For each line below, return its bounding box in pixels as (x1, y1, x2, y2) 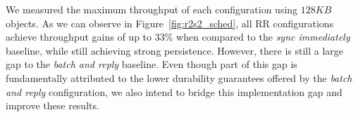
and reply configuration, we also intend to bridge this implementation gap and (6, 84, 342, 99)
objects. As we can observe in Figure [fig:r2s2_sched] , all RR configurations (6, 15, 334, 30)
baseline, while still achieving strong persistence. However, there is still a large (6, 43, 344, 57)
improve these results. (6, 98, 99, 113)
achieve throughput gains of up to (6, 29, 152, 44)
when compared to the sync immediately (176, 29, 350, 44)
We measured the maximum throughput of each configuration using (6, 2, 298, 16)
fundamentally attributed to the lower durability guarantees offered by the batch (6, 70, 352, 85)
